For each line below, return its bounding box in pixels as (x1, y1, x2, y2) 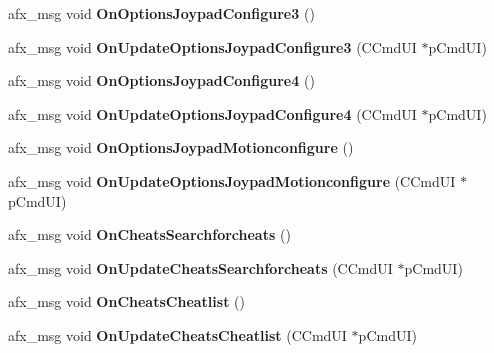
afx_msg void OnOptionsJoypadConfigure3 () (8, 3, 315, 23)
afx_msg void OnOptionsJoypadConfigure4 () (8, 70, 315, 91)
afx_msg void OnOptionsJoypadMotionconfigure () (8, 137, 354, 158)
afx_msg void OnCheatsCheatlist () (8, 291, 245, 312)
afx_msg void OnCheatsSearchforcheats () (8, 224, 291, 245)
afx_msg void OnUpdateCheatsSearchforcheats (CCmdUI (8, 257, 393, 278)
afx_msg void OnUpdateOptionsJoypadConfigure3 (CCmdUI (8, 36, 417, 57)
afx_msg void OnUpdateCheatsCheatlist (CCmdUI (8, 324, 347, 345)
